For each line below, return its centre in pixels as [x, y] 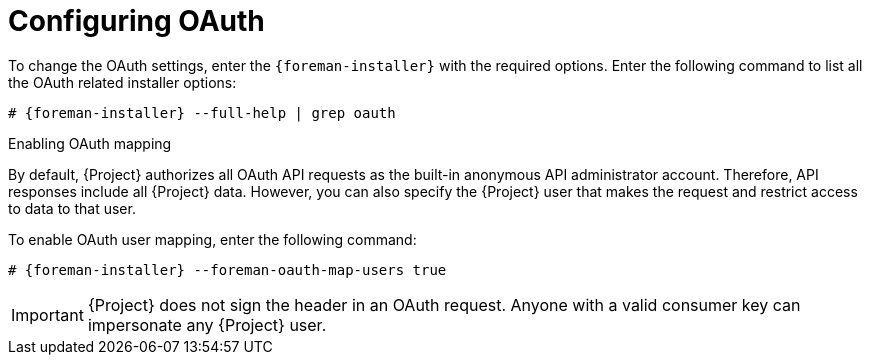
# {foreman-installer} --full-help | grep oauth [202, 112]
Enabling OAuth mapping [90, 143]
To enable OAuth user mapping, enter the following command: [212, 239]
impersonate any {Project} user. [207, 324]
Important [47, 314]
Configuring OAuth [136, 21]
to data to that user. [72, 208]
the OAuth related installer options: [122, 82]
